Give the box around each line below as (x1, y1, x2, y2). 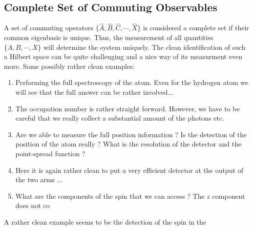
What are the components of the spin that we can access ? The (15, 190, 205, 201)
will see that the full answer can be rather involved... (15, 86, 173, 97)
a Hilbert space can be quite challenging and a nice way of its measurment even (4, 51, 242, 62)
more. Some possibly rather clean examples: (4, 61, 135, 71)
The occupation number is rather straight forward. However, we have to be (15, 103, 240, 113)
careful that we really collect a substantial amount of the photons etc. (15, 113, 225, 123)
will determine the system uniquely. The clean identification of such (43, 42, 246, 52)
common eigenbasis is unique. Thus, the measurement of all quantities (4, 32, 213, 42)
